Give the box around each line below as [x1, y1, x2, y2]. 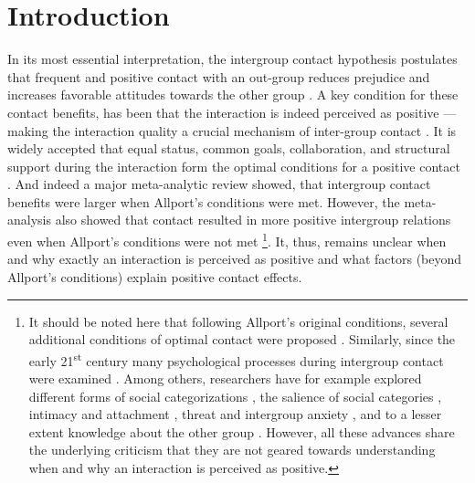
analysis [7, 210, 51, 229]
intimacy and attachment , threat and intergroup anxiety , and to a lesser [28, 404, 442, 424]
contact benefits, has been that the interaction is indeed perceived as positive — [7, 102, 457, 121]
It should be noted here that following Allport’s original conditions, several [28, 311, 449, 331]
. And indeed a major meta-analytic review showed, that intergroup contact [7, 174, 431, 194]
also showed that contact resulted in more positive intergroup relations [55, 210, 451, 229]
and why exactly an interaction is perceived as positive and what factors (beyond [7, 249, 462, 268]
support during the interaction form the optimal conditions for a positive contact [7, 156, 460, 175]
